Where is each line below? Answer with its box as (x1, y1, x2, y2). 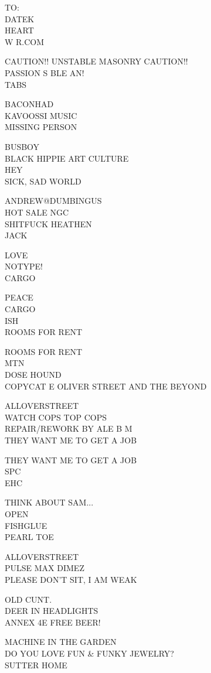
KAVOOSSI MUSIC (5, 109, 77, 121)
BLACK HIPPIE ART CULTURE (5, 152, 129, 164)
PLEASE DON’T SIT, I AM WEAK (5, 573, 137, 585)
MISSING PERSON (5, 121, 77, 133)
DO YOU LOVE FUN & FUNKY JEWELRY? (5, 647, 174, 659)
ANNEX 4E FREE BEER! (5, 616, 101, 628)
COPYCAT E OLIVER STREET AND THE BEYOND (5, 380, 207, 392)
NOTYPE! (5, 260, 43, 272)
